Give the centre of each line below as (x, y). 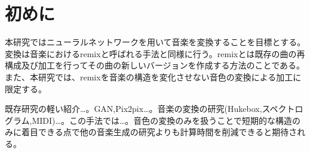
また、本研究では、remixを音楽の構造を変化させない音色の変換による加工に (153, 76)
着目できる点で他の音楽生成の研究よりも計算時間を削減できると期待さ (159, 132)
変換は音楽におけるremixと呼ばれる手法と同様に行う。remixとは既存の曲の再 (155, 53)
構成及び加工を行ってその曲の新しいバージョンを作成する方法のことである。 (155, 65)
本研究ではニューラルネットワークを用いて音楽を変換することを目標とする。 (155, 42)
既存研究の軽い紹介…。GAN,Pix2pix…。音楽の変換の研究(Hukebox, (133, 109)
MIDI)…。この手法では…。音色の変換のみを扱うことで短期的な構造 (162, 120)
